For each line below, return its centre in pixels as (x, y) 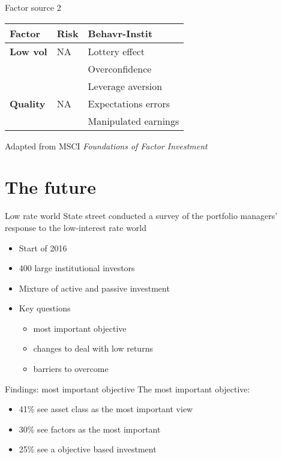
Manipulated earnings (133, 121)
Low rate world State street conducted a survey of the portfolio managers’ (141, 216)
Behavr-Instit (120, 33)
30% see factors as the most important (90, 429)
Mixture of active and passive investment (94, 288)
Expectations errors (129, 103)
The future (50, 187)
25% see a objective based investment (88, 449)
